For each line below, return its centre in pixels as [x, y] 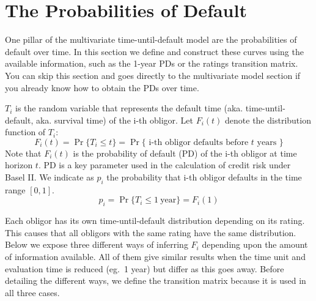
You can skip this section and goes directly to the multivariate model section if [153, 75]
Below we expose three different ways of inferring [97, 244]
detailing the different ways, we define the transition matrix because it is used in [156, 281]
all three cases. [32, 292]
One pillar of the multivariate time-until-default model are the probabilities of [151, 39]
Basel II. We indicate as [50, 177]
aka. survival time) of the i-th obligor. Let [114, 120]
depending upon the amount [255, 244]
